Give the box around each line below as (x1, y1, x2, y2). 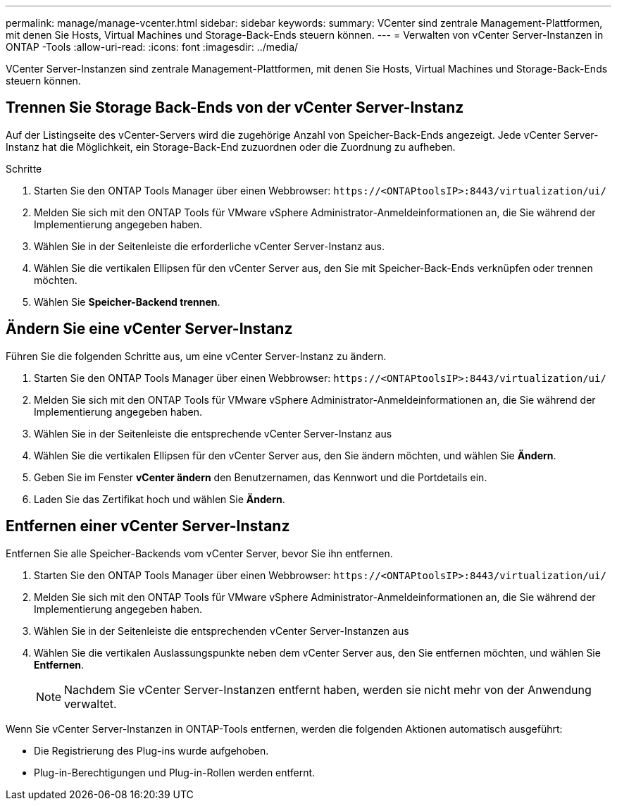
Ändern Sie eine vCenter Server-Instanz (6, 320, 293, 338)
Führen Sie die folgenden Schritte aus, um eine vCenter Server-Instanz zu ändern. (6, 349, 387, 362)
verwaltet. (64, 696, 117, 711)
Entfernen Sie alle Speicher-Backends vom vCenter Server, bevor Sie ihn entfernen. (6, 547, 393, 559)
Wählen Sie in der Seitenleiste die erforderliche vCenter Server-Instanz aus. (34, 240, 385, 252)
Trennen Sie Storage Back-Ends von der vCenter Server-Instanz (6, 99, 464, 117)
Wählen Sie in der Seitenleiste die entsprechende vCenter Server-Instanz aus (34, 427, 392, 440)
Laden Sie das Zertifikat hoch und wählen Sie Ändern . (34, 492, 285, 505)
